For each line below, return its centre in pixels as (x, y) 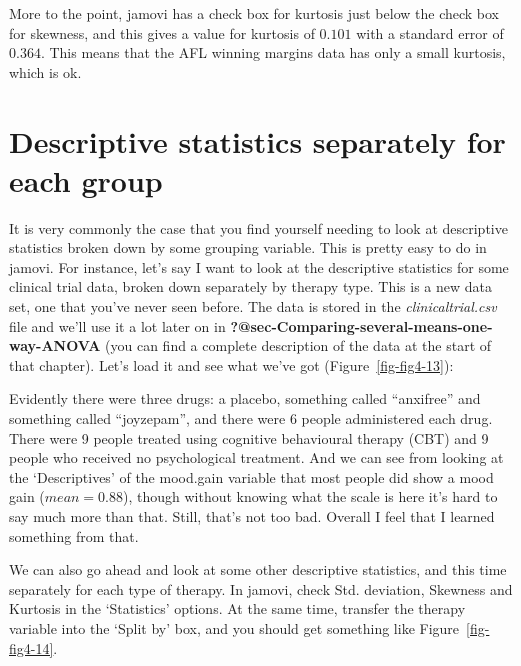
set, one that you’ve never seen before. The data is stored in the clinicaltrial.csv (253, 306)
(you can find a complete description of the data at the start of (298, 345)
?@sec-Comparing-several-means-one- (361, 325)
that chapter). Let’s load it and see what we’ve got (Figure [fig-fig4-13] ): (231, 364)
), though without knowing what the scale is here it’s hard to (310, 496)
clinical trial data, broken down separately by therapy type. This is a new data (251, 286)
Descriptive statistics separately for (257, 140)
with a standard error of (430, 32)
